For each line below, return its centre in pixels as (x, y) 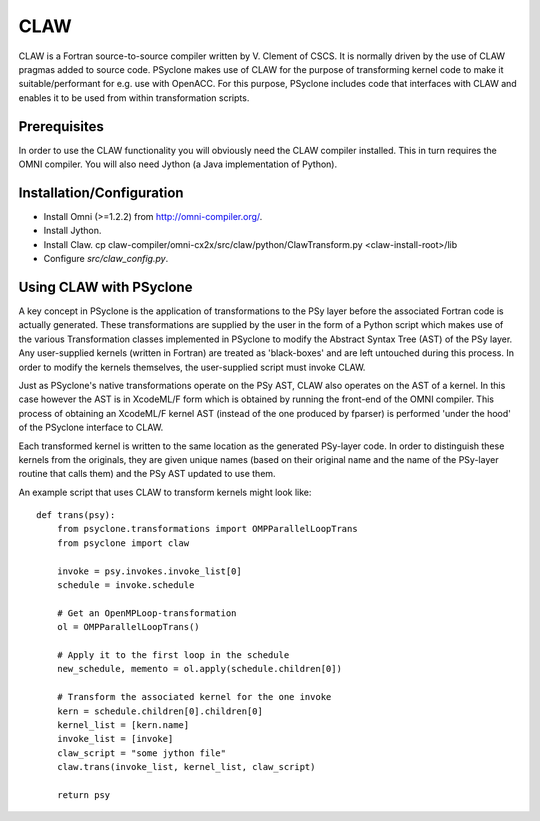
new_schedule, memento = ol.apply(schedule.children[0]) (199, 669)
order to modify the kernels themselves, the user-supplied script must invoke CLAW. (192, 367)
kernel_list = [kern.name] (123, 724)
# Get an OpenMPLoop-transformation (146, 613)
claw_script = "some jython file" (141, 753)
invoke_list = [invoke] (115, 739)
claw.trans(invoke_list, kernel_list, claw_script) (186, 767)
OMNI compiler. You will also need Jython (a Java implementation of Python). (178, 164)
